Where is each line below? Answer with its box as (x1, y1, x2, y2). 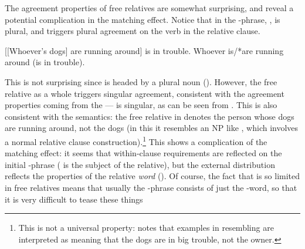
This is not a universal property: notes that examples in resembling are (18, 221, 274, 234)
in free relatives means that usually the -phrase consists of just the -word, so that (5, 181, 297, 193)
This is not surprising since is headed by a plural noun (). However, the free (5, 75, 277, 88)
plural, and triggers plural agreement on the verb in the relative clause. (5, 25, 260, 37)
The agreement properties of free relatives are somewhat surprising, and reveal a (5, 2, 294, 14)
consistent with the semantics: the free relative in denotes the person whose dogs (5, 110, 294, 122)
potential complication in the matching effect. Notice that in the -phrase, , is (5, 13, 280, 25)
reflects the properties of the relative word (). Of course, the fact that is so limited (5, 170, 300, 182)
